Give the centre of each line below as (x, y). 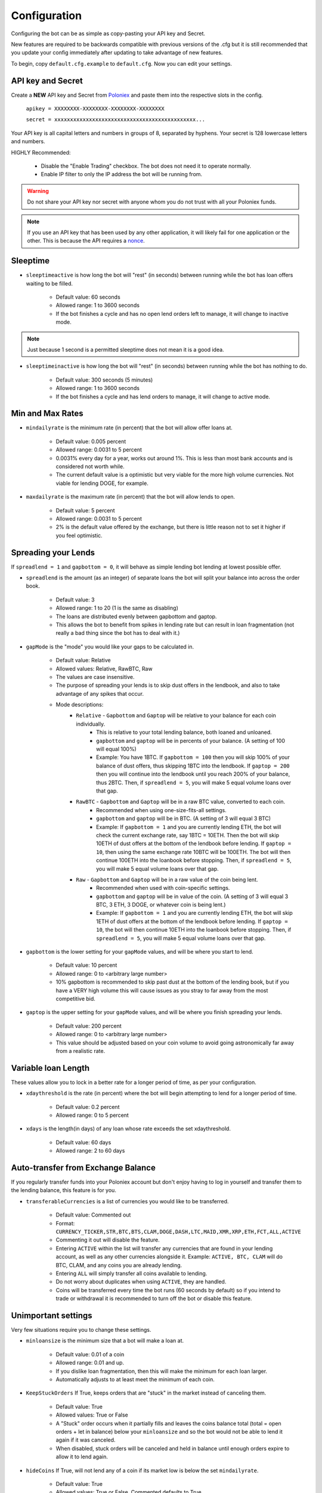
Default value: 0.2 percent (88, 1107)
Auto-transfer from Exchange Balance (83, 1168)
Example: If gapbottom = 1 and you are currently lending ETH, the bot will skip (195, 913)
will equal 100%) (116, 749)
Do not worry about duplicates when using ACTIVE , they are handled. (141, 1282)
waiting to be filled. (49, 283)
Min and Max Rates (47, 414)
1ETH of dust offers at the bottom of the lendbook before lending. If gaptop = (192, 921)
